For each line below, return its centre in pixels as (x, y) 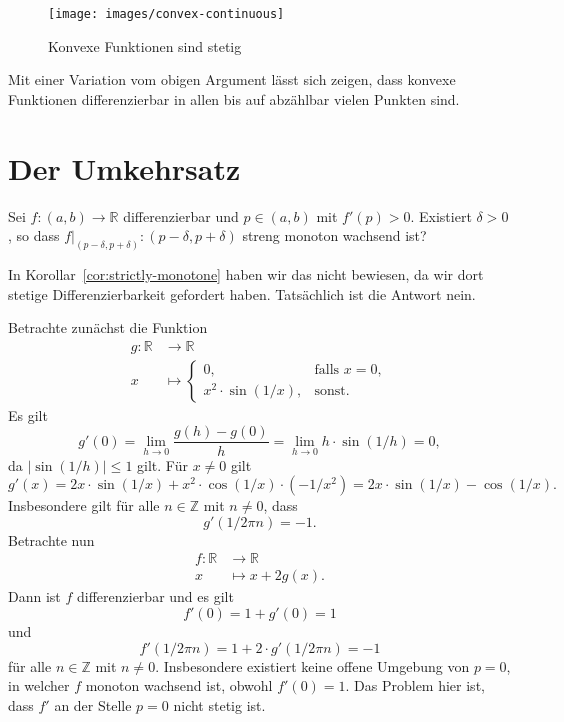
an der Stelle (93, 704)
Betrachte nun (51, 539)
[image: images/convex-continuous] (166, 14)
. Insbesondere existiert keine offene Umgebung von (312, 665)
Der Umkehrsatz (124, 167)
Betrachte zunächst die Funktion (108, 327)
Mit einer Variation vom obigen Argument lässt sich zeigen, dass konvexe (232, 79)
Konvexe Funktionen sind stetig (145, 45)
